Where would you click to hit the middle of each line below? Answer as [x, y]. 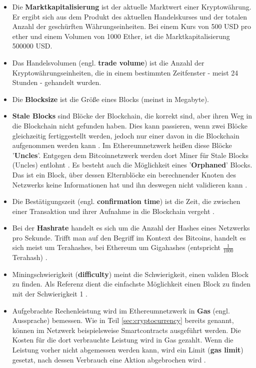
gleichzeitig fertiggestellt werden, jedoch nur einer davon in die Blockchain [126, 135]
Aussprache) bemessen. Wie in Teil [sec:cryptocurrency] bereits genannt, [123, 320]
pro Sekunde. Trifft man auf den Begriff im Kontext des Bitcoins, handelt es [129, 237]
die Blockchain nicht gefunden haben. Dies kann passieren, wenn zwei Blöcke [130, 125]
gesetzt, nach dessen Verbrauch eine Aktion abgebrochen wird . [109, 359]
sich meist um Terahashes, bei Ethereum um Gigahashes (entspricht [116, 247]
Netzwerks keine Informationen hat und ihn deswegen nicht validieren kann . [130, 184]
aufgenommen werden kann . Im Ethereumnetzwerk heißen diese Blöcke [122, 145]
